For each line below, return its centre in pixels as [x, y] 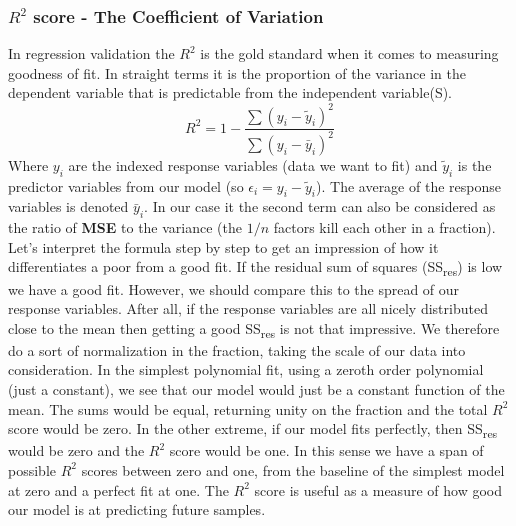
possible [32, 469]
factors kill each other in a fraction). [384, 227]
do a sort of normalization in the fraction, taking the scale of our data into [237, 349]
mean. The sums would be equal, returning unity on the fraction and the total [248, 408]
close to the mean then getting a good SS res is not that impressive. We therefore [254, 329]
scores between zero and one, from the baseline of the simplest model [293, 469]
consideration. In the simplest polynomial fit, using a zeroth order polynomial [246, 369]
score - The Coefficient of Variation [178, 15]
